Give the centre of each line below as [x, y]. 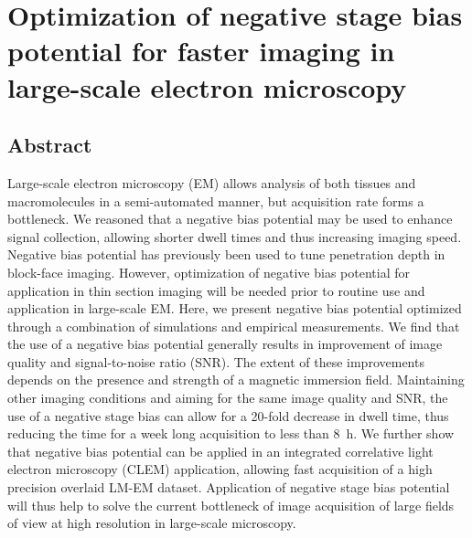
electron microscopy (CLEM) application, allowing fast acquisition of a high [220, 469]
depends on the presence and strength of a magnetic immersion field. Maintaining [236, 380]
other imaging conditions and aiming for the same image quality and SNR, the [228, 398]
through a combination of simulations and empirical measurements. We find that [234, 326]
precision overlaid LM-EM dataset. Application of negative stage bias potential [229, 487]
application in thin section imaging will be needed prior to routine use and [216, 290]
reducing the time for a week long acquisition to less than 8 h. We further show [231, 433]
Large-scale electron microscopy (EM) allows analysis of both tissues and [212, 182]
